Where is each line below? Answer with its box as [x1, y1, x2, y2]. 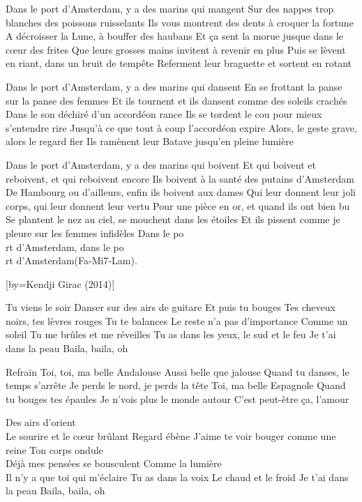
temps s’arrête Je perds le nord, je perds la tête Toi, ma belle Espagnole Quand [6, 378, 346, 393]
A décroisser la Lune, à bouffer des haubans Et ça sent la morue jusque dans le [6, 29, 344, 43]
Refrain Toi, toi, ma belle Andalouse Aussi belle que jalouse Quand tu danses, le [6, 364, 349, 379]
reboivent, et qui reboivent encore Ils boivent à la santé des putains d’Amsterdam [6, 171, 354, 185]
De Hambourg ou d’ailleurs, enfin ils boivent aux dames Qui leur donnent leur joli [6, 185, 356, 199]
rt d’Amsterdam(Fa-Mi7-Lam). [6, 253, 137, 268]
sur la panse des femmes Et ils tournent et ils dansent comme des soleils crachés [6, 93, 347, 107]
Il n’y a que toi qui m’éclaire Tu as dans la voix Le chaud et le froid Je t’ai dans [6, 469, 349, 484]
